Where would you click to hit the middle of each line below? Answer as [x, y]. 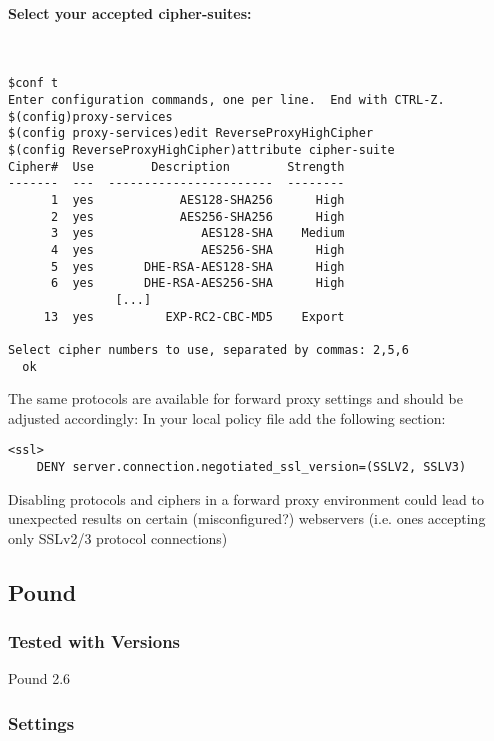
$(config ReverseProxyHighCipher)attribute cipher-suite [201, 150]
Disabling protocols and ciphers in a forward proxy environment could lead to [246, 498]
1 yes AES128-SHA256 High [197, 199]
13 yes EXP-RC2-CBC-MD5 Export [194, 316]
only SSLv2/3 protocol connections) [118, 537]
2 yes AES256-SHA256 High [197, 216]
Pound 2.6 [39, 678]
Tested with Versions [94, 641]
